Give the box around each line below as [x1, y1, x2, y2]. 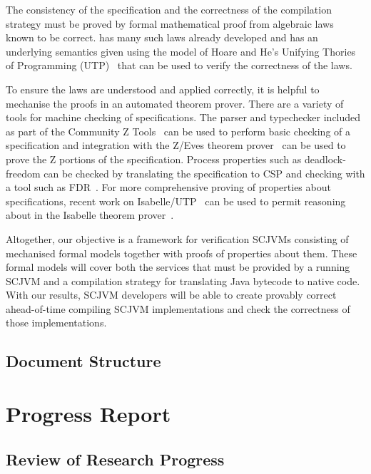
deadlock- [304, 151, 346, 166]
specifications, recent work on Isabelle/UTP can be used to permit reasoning [6, 193, 346, 208]
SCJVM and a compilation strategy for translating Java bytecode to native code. [6, 273, 360, 288]
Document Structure [6, 350, 161, 372]
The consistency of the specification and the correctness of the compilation [6, 2, 332, 16]
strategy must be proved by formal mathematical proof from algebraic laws [6, 16, 334, 31]
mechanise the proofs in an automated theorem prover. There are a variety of [6, 96, 344, 110]
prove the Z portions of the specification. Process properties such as [6, 151, 302, 166]
